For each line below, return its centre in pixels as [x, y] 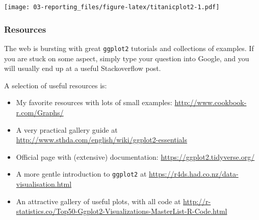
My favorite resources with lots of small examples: [94, 102]
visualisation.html [44, 184]
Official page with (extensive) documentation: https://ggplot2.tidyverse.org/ [135, 156]
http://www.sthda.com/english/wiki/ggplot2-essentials [102, 140]
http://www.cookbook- [211, 102]
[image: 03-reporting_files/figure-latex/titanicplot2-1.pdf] [112, 7]
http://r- [197, 201]
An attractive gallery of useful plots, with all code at [98, 201]
